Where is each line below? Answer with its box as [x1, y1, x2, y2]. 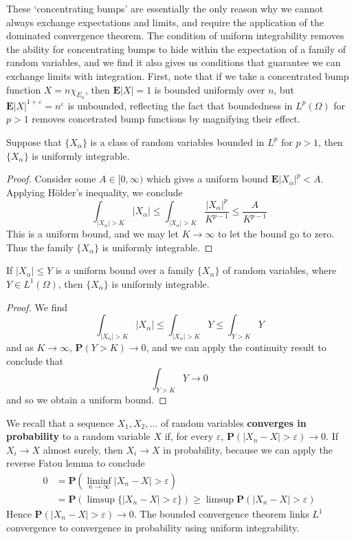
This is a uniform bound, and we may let [6, 226, 179, 241]
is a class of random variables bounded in [90, 134, 265, 149]
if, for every [164, 429, 214, 443]
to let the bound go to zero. [217, 226, 335, 241]
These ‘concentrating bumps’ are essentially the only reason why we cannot [6, 1, 324, 15]
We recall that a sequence [6, 415, 114, 430]
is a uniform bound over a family [55, 263, 195, 277]
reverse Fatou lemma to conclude [6, 456, 145, 470]
